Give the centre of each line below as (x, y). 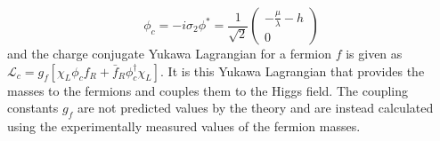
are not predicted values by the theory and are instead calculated (255, 108)
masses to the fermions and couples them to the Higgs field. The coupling (208, 90)
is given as (374, 53)
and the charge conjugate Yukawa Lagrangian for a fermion (169, 53)
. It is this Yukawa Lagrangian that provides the (293, 70)
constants (33, 108)
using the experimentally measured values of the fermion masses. (184, 125)
